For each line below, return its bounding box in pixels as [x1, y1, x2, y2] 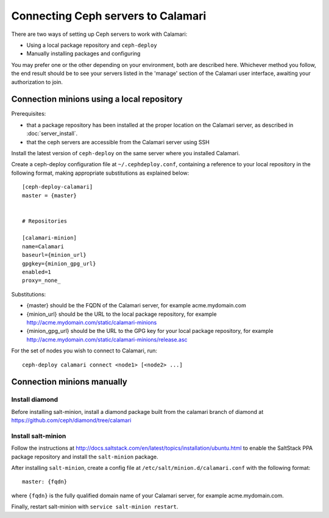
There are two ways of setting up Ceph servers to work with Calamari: [11, 30, 188, 38]
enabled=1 [22, 268, 51, 276]
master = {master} [22, 192, 77, 199]
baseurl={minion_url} [22, 251, 87, 259]
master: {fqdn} [22, 478, 68, 485]
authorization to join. [11, 78, 63, 85]
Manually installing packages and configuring [26, 50, 141, 57]
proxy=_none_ [22, 277, 61, 284]
